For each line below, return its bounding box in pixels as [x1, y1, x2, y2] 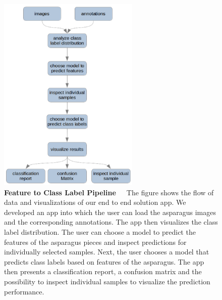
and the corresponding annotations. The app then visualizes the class [4, 217, 218, 227]
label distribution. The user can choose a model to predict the [4, 226, 196, 237]
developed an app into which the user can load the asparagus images [4, 206, 216, 217]
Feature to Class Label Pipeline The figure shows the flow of [4, 187, 214, 197]
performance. [4, 286, 44, 296]
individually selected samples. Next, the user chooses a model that [4, 246, 209, 257]
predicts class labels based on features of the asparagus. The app [4, 256, 204, 267]
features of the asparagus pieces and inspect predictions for [4, 236, 187, 247]
